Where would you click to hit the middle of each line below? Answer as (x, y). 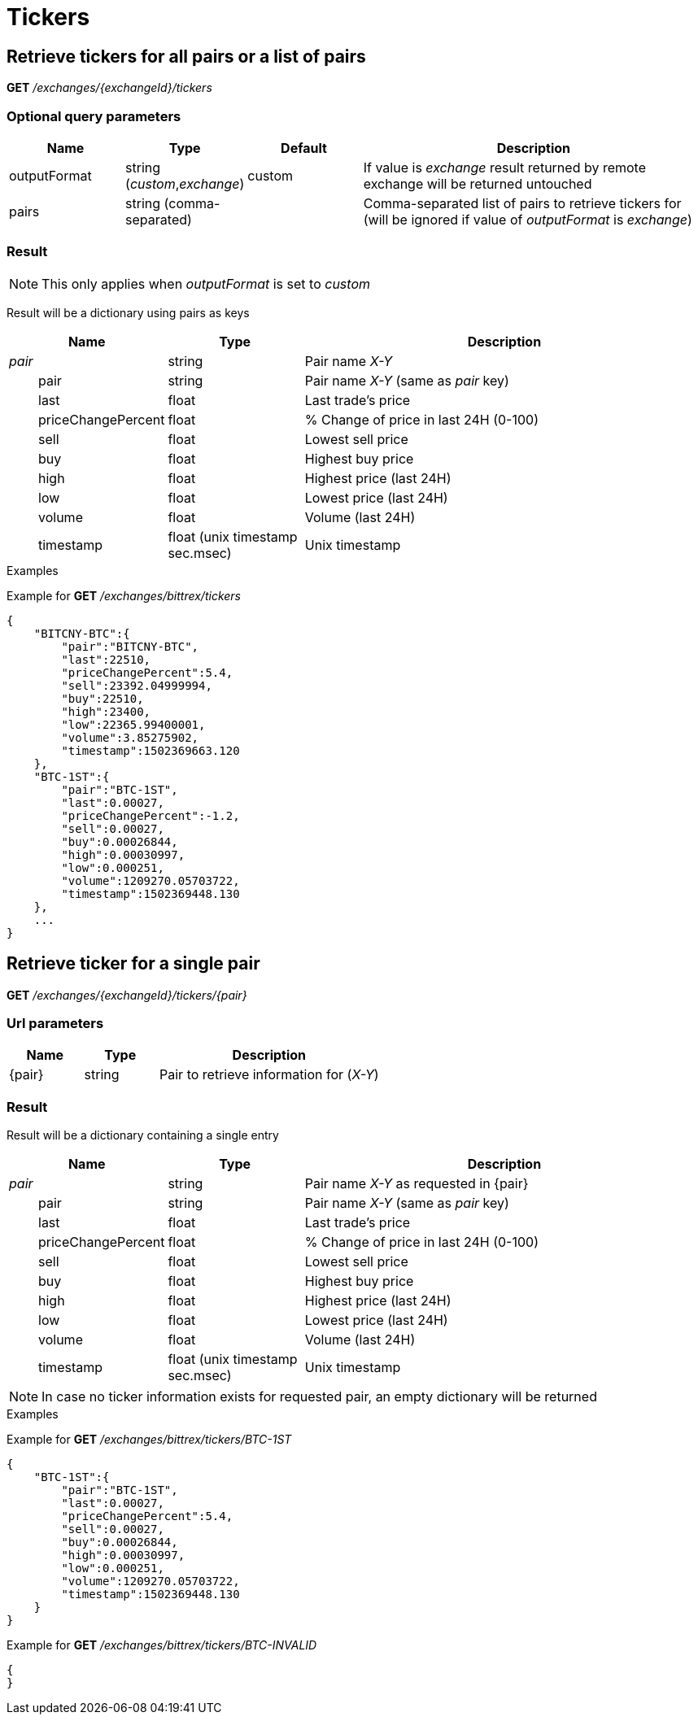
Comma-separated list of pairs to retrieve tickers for (522, 203)
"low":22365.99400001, (133, 724)
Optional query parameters (94, 116)
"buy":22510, (103, 698)
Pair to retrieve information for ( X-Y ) (269, 1075)
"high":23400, (106, 711)
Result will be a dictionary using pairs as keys (128, 312)
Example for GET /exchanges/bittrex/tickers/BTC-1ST (149, 1440)
